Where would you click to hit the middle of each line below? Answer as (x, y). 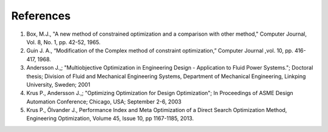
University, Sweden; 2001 (58, 84)
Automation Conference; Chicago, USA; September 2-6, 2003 (104, 101)
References (41, 16)
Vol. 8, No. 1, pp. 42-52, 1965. (63, 42)
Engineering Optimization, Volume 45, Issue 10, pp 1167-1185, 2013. (110, 119)
